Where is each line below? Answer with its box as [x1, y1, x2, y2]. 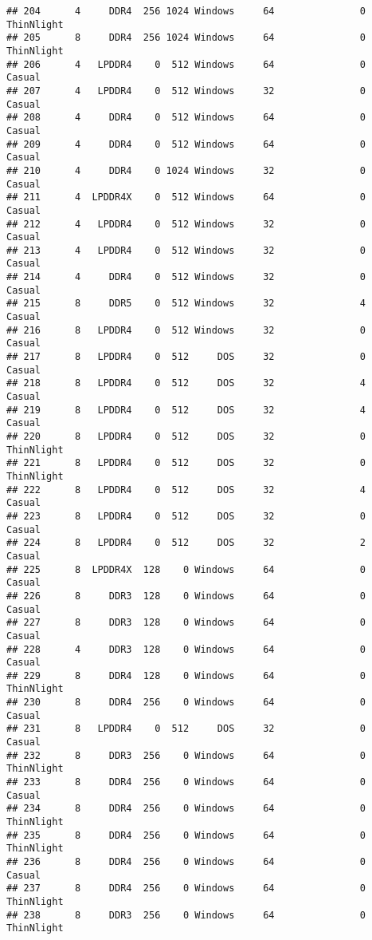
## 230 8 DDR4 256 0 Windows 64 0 [6, 697, 366, 709]
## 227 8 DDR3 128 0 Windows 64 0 [6, 617, 366, 629]
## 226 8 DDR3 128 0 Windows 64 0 [6, 590, 366, 602]
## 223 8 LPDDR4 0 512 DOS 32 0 [6, 510, 366, 522]
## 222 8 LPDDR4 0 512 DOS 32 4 [6, 484, 366, 496]
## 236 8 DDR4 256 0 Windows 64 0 [6, 856, 366, 867]
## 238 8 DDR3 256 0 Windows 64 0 [6, 909, 366, 921]
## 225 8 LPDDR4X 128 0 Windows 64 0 [6, 563, 366, 575]
